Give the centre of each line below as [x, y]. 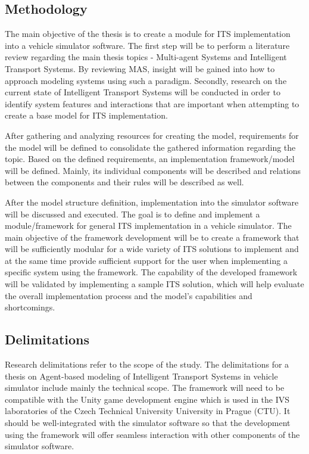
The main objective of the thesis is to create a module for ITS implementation [148, 34]
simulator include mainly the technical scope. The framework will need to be [145, 388]
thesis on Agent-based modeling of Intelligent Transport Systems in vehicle [141, 376]
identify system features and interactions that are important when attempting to [152, 103]
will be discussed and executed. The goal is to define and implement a [132, 214]
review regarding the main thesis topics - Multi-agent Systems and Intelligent [146, 57]
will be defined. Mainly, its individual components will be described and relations [153, 170]
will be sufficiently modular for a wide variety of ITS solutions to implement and [152, 249]
